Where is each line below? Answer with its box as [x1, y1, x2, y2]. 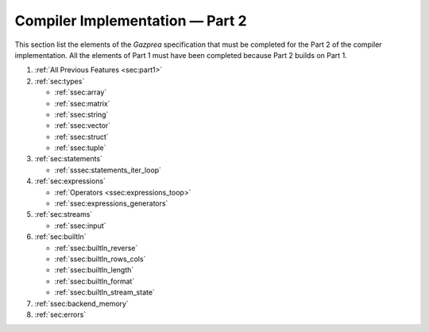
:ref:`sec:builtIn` [34, 232, 87, 241]
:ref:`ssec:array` [54, 87, 107, 97]
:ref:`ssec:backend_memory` [34, 299, 129, 308]
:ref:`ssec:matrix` [54, 98, 110, 108]
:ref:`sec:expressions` [34, 176, 106, 186]
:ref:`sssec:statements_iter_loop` [54, 165, 162, 175]
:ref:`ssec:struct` [54, 132, 109, 141]
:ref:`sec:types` [34, 76, 85, 86]
